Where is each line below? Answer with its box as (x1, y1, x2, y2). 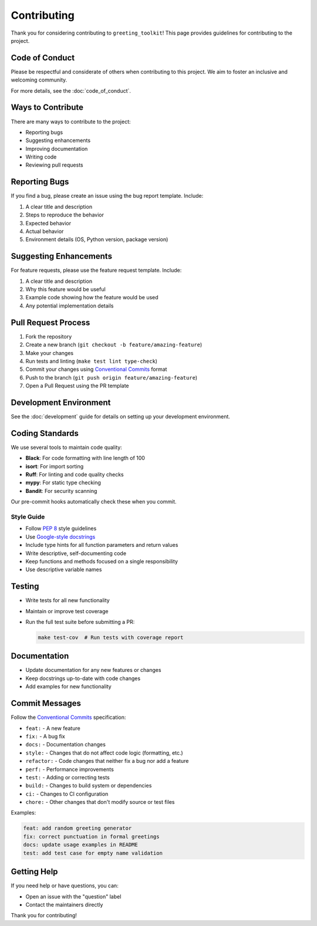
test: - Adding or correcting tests (25, 773, 110, 780)
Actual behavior (25, 228, 64, 235)
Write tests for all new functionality (25, 597, 110, 604)
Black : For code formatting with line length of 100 (25, 455, 145, 462)
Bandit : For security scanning (25, 487, 97, 494)
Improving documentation (25, 145, 88, 152)
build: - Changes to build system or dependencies (25, 782, 152, 789)
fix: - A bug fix (25, 732, 66, 739)
